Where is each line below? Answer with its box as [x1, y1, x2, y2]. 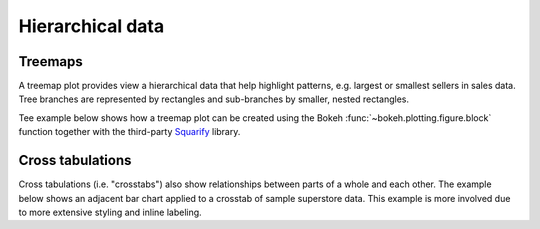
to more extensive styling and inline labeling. [18, 206, 202, 218]
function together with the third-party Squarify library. [18, 126, 241, 138]
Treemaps [18, 53, 84, 70]
